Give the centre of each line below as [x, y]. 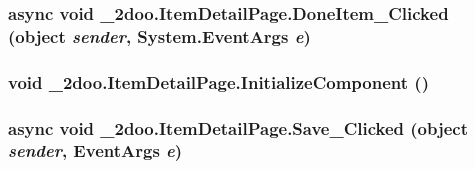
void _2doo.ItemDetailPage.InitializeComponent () [218, 81]
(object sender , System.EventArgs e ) [159, 35]
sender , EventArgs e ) [95, 150]
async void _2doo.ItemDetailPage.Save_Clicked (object [238, 127]
